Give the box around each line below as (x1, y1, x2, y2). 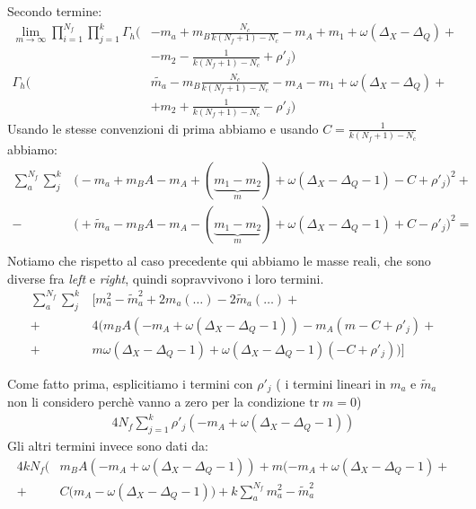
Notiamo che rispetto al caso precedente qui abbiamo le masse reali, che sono (7, 250, 431, 269)
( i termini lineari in (276, 373, 386, 392)
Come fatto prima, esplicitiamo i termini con (7, 373, 253, 392)
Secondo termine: (7, 2, 102, 20)
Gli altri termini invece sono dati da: (7, 436, 208, 455)
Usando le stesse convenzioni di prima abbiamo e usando (7, 118, 319, 137)
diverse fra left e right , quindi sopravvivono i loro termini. (7, 268, 324, 287)
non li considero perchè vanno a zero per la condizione (7, 392, 305, 411)
